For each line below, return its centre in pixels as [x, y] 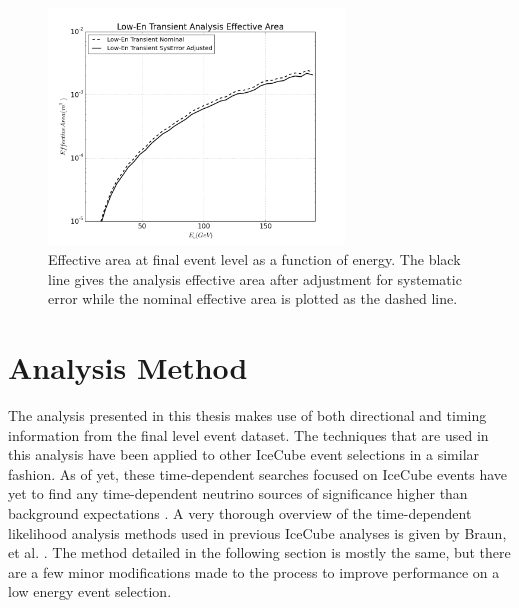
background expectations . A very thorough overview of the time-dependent [240, 512]
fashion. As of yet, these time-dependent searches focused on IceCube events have [258, 473]
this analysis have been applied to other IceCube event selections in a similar [244, 454]
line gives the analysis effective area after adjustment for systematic [255, 278]
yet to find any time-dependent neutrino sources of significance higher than [238, 493]
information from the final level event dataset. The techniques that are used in [248, 434]
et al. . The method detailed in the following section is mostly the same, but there [259, 552]
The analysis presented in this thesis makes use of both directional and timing [247, 414]
